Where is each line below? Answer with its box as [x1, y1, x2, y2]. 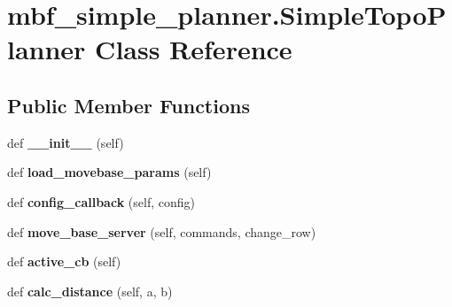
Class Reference [95, 31, 292, 67]
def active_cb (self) [7, 252, 121, 271]
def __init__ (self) [7, 133, 124, 151]
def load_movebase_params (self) [7, 163, 212, 181]
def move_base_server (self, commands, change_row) [7, 222, 316, 241]
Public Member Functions [7, 91, 250, 119]
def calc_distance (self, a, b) [7, 281, 173, 300]
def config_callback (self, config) [7, 192, 195, 211]
